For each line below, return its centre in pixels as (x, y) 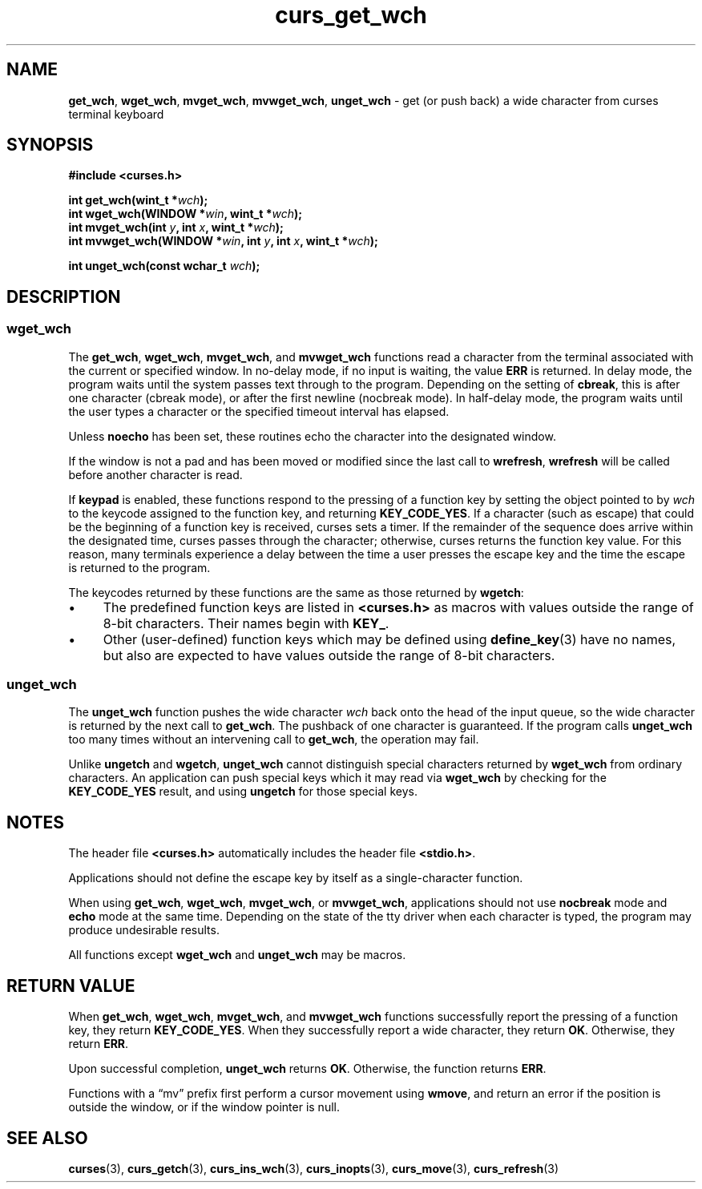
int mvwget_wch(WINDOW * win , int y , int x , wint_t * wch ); (223, 241)
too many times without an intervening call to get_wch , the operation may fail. (274, 740)
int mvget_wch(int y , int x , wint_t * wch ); (176, 228)
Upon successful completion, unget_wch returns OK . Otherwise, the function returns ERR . (307, 1069)
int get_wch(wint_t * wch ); (138, 200)
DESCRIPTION (64, 296)
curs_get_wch (351, 15)
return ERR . (99, 1044)
